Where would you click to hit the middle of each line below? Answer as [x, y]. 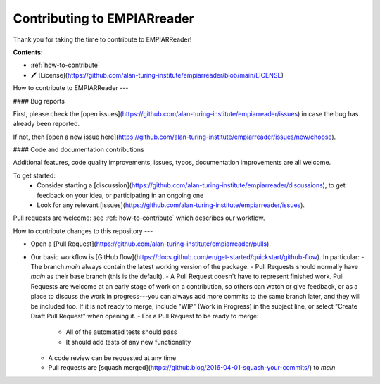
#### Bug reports [39, 101]
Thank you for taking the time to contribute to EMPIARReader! [102, 39]
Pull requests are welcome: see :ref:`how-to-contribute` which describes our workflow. [139, 218]
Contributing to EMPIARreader [104, 18]
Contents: [28, 52]
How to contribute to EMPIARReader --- [71, 88]
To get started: [34, 175]
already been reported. [46, 124]
